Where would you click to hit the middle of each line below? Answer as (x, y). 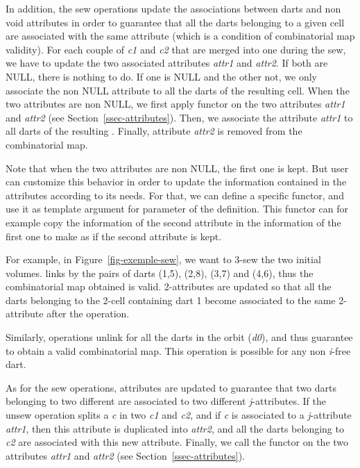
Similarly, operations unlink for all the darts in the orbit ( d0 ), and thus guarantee (179, 337)
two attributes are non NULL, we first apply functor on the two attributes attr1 (175, 104)
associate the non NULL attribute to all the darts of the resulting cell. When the (178, 90)
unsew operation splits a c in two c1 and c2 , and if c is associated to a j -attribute (179, 415)
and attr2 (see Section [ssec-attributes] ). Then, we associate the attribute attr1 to (179, 117)
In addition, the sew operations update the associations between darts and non (173, 8)
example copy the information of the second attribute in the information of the (173, 222)
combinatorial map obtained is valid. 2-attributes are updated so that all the (169, 286)
